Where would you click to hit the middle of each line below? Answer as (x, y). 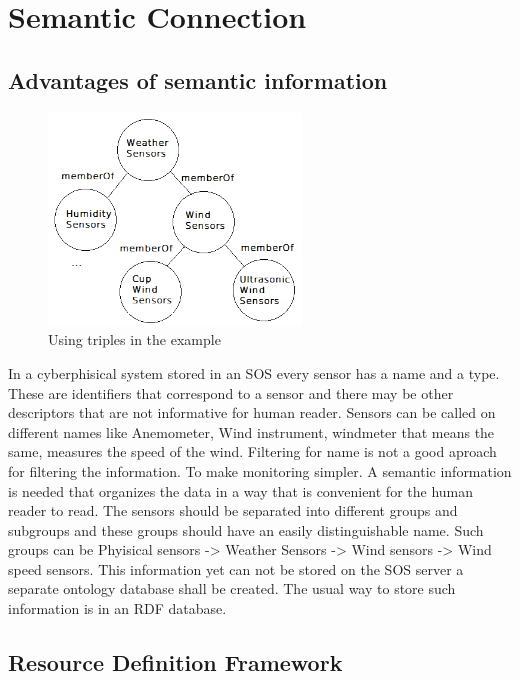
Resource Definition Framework (175, 662)
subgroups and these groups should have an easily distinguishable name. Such (246, 529)
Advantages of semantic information (198, 79)
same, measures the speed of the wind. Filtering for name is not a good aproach (252, 451)
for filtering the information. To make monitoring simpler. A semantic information (260, 470)
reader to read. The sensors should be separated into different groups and (233, 510)
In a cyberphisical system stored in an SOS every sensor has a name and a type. (254, 372)
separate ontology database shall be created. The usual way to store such (232, 588)
